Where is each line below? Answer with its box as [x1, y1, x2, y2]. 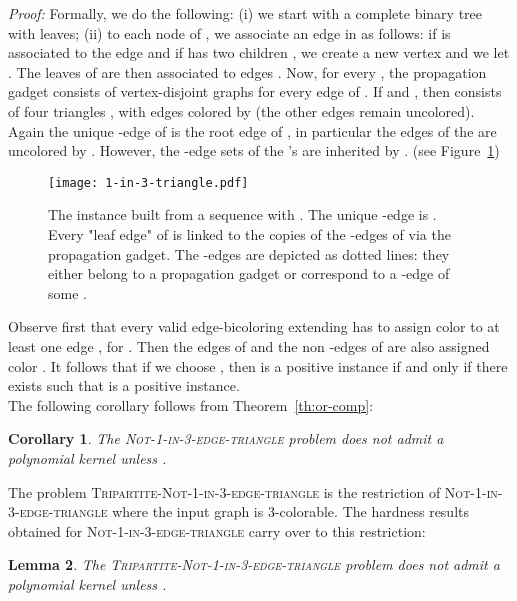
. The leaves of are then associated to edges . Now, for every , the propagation [8, 61, 487, 82]
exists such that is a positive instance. [8, 375, 240, 396]
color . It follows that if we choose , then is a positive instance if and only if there [8, 355, 508, 376]
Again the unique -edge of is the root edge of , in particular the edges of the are [8, 120, 497, 141]
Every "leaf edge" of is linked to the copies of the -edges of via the [48, 224, 451, 244]
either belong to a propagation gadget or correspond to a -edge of [48, 263, 450, 284]
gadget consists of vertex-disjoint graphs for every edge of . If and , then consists [8, 81, 502, 102]
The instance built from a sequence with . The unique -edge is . [48, 204, 437, 225]
